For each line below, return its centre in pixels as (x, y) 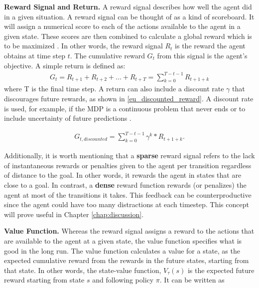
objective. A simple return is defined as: (65, 65)
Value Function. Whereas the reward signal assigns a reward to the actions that (129, 231)
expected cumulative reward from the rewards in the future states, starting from (127, 260)
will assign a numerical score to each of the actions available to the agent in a (122, 26)
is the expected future (221, 270)
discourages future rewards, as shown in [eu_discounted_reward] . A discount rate (129, 99)
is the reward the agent (210, 46)
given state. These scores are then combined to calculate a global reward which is (128, 36)
